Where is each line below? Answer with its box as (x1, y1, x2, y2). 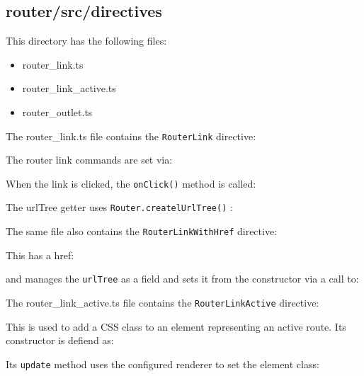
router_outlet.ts (22, 104, 93, 119)
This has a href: (6, 247, 74, 262)
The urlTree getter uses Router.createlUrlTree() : (6, 200, 233, 215)
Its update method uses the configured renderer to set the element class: (6, 356, 319, 371)
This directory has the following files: (6, 33, 167, 48)
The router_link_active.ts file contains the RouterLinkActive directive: (6, 295, 319, 310)
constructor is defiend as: (6, 333, 114, 348)
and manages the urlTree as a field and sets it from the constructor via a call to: (6, 271, 359, 286)
